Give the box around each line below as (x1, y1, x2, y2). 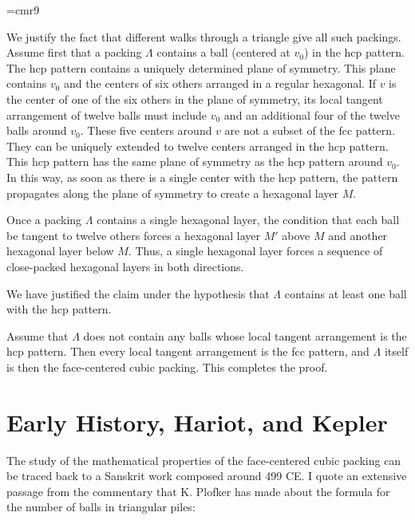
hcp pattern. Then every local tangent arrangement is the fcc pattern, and (6, 343, 370, 360)
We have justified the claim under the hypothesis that (6, 285, 270, 301)
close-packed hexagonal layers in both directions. (6, 258, 244, 274)
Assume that (6, 327, 69, 344)
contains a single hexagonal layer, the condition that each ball (97, 211, 400, 228)
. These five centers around (80, 122, 212, 139)
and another (328, 227, 388, 243)
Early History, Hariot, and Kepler (6, 405, 388, 438)
